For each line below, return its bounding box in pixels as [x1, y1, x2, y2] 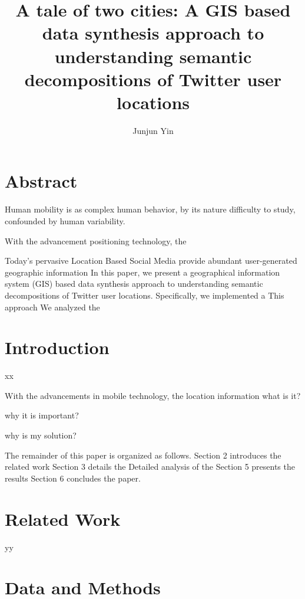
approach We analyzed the [5, 300, 100, 313]
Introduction [5, 335, 110, 359]
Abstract [5, 169, 78, 193]
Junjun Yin [132, 124, 174, 136]
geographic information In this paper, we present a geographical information [5, 266, 280, 278]
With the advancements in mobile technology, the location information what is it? [5, 389, 301, 401]
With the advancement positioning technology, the [5, 234, 187, 247]
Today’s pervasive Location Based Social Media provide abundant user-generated [5, 254, 297, 267]
